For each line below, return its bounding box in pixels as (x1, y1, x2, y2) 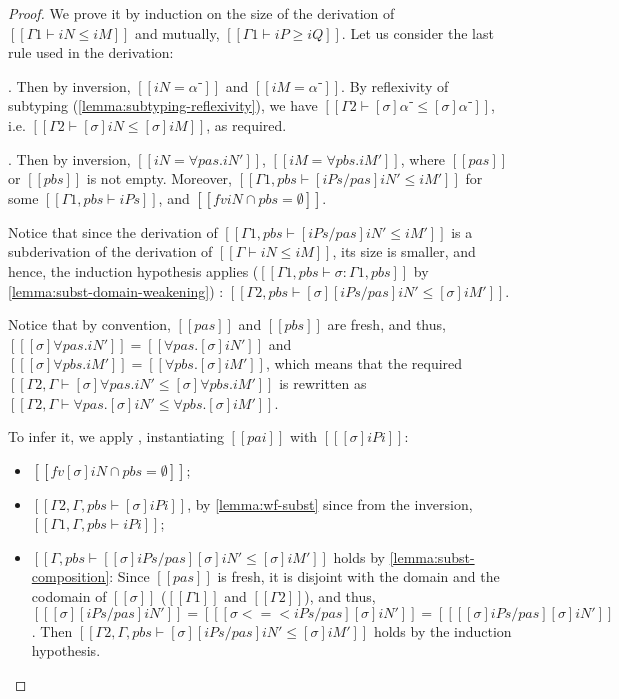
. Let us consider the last (341, 22, 494, 43)
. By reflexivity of (341, 75, 449, 96)
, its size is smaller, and (332, 241, 476, 262)
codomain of (31, 586, 107, 607)
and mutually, (135, 22, 220, 43)
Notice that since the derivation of (8, 221, 218, 242)
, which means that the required (265, 353, 463, 374)
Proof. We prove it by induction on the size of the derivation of (8, 3, 395, 23)
